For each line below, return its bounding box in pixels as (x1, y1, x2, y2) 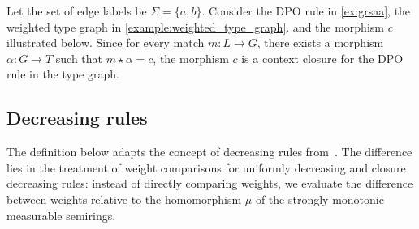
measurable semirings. (6, 206, 116, 223)
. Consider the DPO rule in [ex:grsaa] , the (201, 2, 411, 19)
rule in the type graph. (6, 66, 119, 83)
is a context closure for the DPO (241, 49, 404, 66)
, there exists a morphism (257, 34, 384, 51)
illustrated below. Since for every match (6, 34, 205, 51)
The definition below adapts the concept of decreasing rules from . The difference (6, 143, 413, 160)
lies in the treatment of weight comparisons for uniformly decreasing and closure (6, 159, 406, 176)
